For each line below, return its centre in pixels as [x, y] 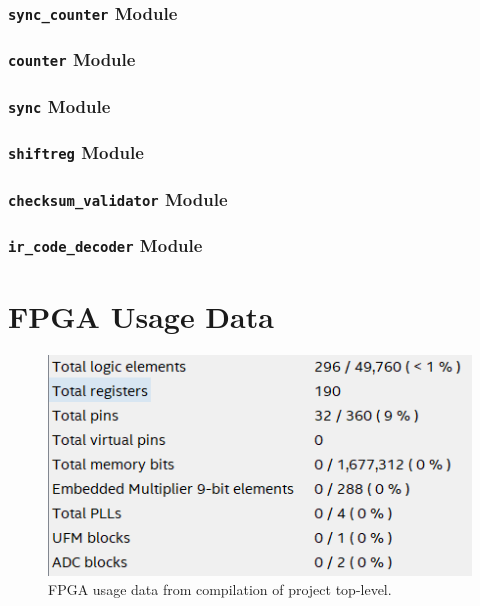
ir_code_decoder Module [105, 244]
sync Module [59, 105]
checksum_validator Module [118, 198]
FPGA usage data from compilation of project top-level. [220, 589]
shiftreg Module [76, 152]
